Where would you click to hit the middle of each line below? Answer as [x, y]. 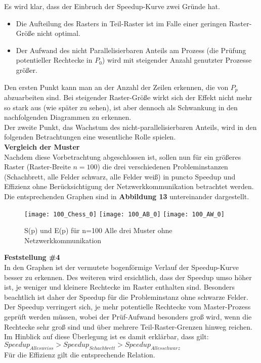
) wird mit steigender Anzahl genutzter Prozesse [177, 60]
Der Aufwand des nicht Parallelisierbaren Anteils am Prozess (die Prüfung [131, 50]
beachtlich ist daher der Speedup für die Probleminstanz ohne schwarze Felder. [126, 297]
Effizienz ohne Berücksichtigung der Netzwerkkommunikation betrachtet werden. [129, 186]
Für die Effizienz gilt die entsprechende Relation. [80, 354]
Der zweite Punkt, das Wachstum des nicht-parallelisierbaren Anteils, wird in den [130, 127]
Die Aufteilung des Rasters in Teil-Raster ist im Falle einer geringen [121, 23]
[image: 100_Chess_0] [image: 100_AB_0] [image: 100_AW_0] [124, 214]
